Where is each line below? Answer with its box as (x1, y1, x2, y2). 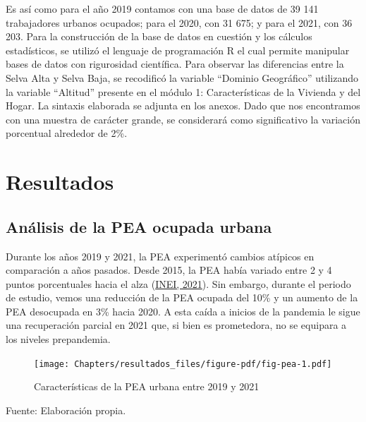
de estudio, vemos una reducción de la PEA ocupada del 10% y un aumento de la (6, 290, 358, 305)
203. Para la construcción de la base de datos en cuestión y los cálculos (6, 29, 312, 44)
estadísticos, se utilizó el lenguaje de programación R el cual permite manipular (6, 42, 350, 57)
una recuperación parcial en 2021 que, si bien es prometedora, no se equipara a (6, 318, 347, 332)
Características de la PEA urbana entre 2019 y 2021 (34, 379, 260, 394)
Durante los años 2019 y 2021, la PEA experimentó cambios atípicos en (6, 248, 315, 263)
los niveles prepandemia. (6, 332, 111, 346)
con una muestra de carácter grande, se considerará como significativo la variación (6, 111, 360, 126)
